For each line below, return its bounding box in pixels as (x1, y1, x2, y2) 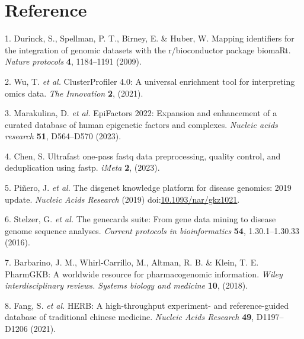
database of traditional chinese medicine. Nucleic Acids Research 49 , (5, 311, 254, 323)
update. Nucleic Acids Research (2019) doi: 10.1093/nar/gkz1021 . (5, 193, 240, 205)
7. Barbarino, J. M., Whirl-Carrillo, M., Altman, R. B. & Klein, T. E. (5, 256, 259, 268)
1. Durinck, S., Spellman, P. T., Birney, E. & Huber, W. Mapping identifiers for (5, 32, 295, 44)
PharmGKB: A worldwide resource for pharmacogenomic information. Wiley (5, 267, 283, 280)
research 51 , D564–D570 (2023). (5, 130, 121, 142)
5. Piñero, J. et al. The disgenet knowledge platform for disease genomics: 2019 (5, 181, 292, 194)
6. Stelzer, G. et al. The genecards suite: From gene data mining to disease (5, 213, 276, 225)
